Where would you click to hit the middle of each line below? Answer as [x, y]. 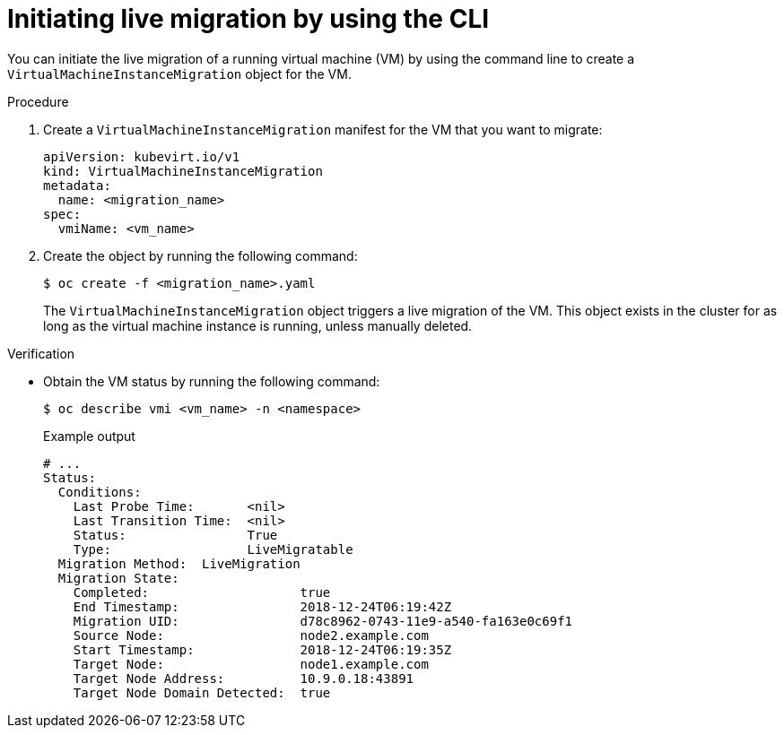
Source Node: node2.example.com [251, 635]
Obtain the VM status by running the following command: [212, 381]
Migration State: [118, 578]
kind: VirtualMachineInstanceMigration [183, 171]
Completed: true [202, 592]
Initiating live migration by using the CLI [248, 19]
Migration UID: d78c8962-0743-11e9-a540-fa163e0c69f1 [323, 621]
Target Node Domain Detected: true [202, 692]
